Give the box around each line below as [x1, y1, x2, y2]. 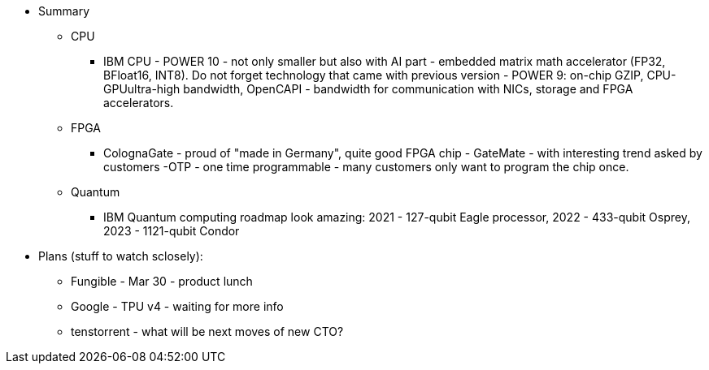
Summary [38, 4, 90, 18]
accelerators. [103, 96, 174, 110]
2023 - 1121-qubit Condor [103, 224, 240, 238]
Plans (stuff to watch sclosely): [38, 249, 203, 263]
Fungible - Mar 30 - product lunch [71, 274, 253, 288]
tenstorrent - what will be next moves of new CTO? [71, 325, 344, 338]
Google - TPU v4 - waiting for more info [71, 299, 284, 313]
